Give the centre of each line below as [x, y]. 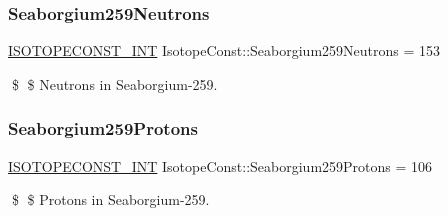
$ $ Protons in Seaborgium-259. [110, 199]
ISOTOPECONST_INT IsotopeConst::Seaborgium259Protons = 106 [220, 165]
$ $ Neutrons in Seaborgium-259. [114, 83]
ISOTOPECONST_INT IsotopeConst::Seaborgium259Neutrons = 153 [224, 50]
